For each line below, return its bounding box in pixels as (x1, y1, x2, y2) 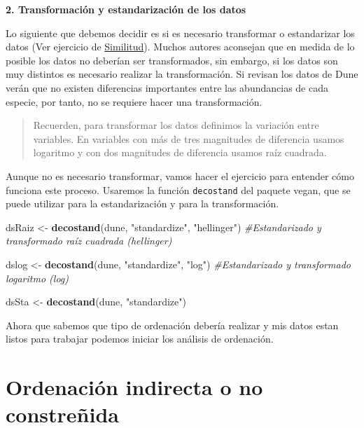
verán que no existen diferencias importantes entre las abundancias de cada (6, 80, 328, 95)
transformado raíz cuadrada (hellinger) (6, 233, 172, 248)
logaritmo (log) (6, 270, 69, 285)
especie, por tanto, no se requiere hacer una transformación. (6, 94, 262, 109)
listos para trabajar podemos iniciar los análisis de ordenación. (6, 331, 274, 346)
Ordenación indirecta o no (6, 373, 263, 401)
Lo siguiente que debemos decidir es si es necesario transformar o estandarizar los (6, 25, 355, 40)
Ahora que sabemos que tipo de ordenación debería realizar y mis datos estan (6, 317, 339, 332)
